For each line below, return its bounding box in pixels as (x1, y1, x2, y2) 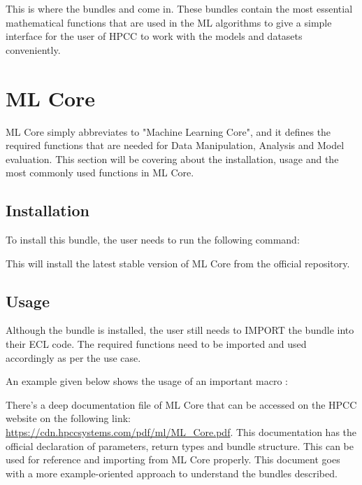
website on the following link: (6, 411, 131, 426)
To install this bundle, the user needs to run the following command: (6, 232, 300, 247)
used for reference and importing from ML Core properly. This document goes (6, 452, 340, 467)
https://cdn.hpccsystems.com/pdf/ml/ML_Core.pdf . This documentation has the (6, 425, 357, 440)
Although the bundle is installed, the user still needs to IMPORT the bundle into (6, 323, 354, 337)
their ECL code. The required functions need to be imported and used (6, 337, 307, 351)
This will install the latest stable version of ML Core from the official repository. (6, 255, 350, 270)
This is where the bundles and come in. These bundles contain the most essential (6, 1, 353, 15)
